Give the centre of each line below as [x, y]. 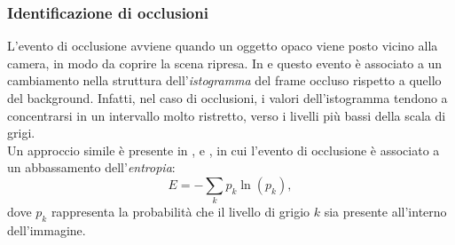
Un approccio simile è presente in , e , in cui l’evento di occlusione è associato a [224, 150]
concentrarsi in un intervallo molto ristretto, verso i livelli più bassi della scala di [227, 115]
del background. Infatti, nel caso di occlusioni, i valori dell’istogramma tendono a [227, 98]
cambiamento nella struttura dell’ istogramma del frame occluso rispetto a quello [224, 80]
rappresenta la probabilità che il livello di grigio [180, 212]
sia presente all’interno [385, 212]
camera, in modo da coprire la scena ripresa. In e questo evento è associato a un [225, 63]
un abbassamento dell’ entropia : [91, 167]
